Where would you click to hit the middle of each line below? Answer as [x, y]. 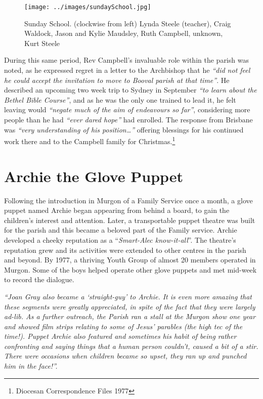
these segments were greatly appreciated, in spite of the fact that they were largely [130, 306]
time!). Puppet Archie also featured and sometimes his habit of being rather [120, 336]
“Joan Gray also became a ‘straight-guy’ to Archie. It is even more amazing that [128, 296]
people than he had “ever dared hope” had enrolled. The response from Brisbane [128, 119]
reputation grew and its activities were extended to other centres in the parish [125, 250]
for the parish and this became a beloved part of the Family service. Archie [121, 230]
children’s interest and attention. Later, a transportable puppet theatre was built [130, 220]
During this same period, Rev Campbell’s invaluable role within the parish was [126, 60]
